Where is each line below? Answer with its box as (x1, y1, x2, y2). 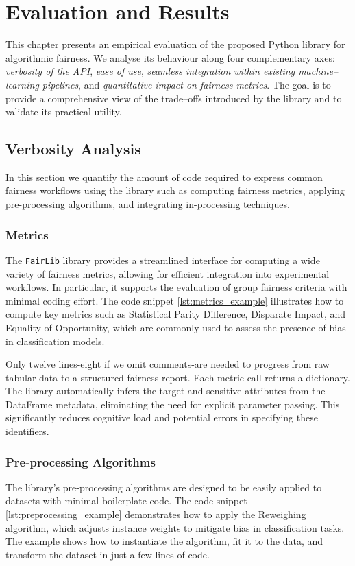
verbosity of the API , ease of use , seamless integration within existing (5, 64, 295, 78)
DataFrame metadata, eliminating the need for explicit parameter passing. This (5, 397, 340, 411)
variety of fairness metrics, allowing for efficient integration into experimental (5, 266, 330, 281)
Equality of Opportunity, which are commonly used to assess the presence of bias (5, 320, 346, 334)
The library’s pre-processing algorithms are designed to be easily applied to (5, 480, 322, 494)
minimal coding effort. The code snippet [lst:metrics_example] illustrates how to (5, 293, 344, 307)
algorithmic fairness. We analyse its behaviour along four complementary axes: (5, 50, 335, 64)
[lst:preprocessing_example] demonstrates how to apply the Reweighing (5, 507, 306, 521)
